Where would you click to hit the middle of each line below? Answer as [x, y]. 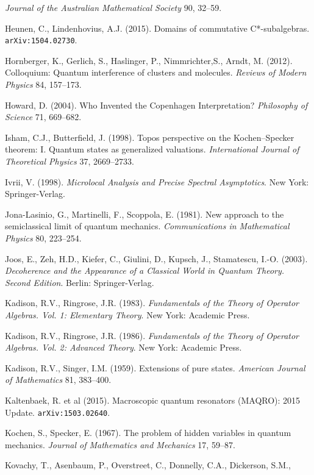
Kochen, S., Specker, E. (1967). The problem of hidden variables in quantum [148, 433]
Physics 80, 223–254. [43, 237]
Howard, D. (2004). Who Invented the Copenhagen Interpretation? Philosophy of [156, 105]
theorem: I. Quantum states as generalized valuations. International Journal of [152, 149]
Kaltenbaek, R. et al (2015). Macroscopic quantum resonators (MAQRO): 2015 [153, 400]
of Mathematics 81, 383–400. [58, 380]
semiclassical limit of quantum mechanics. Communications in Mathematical [147, 226]
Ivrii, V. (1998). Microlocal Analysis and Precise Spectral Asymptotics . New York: [157, 181]
